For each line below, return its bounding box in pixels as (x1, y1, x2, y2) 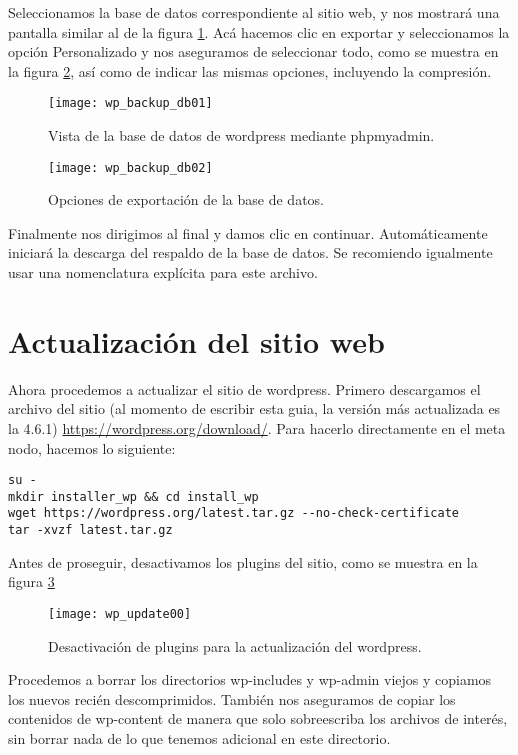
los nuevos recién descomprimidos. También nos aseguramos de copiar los (8, 688, 456, 709)
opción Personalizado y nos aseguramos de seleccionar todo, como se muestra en (8, 41, 499, 62)
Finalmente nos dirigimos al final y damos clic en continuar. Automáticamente (8, 222, 488, 243)
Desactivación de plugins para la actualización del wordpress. (48, 635, 422, 656)
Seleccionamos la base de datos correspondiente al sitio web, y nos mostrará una (8, 2, 500, 22)
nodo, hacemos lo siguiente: (8, 437, 176, 458)
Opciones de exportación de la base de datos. (48, 189, 324, 210)
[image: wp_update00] (48, 606, 192, 621)
